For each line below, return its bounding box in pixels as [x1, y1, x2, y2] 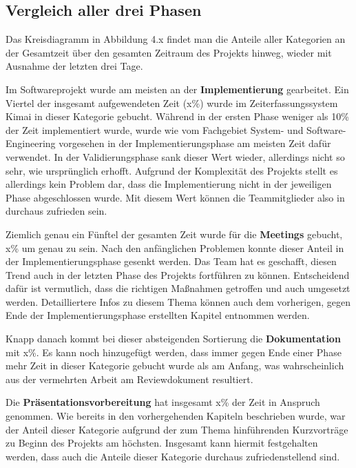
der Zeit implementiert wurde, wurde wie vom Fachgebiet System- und [6, 122, 304, 137]
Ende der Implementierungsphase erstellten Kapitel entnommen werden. [6, 308, 310, 322]
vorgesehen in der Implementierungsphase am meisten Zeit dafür [59, 136, 331, 150]
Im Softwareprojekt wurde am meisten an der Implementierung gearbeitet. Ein [6, 81, 349, 96]
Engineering [6, 136, 56, 150]
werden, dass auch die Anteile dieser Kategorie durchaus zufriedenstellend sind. [6, 449, 340, 463]
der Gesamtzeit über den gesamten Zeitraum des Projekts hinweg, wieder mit [6, 45, 332, 59]
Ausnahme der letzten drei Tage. [6, 59, 143, 73]
